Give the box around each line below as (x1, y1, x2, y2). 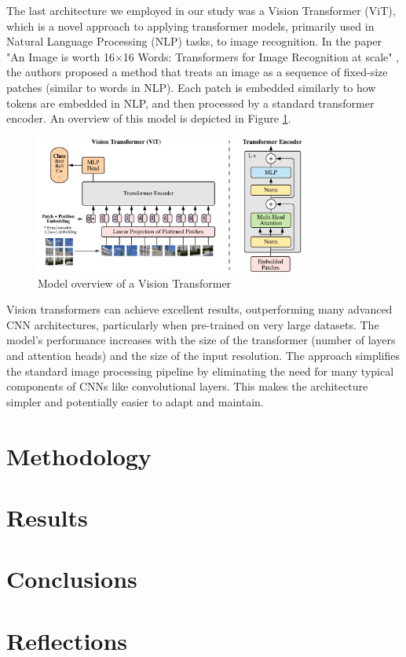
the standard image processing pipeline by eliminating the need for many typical (6, 362, 394, 379)
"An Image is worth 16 (6, 48, 115, 64)
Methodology (6, 439, 152, 472)
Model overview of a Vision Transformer (38, 274, 232, 291)
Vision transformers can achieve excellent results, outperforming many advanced (6, 301, 393, 317)
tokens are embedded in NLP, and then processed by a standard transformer (6, 94, 375, 111)
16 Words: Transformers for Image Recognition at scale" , (123, 48, 400, 64)
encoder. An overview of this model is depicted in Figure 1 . (6, 110, 291, 127)
